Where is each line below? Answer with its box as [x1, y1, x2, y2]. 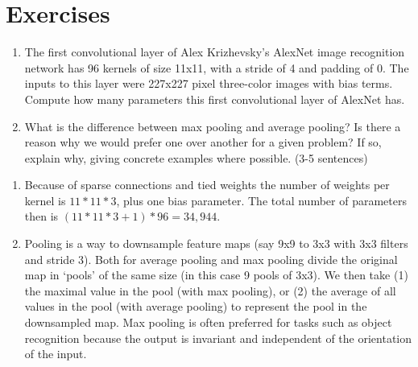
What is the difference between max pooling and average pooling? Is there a [24, 118, 401, 134]
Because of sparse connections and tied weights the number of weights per [24, 176, 390, 193]
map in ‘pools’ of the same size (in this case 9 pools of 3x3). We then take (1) [24, 266, 408, 283]
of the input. [24, 345, 87, 362]
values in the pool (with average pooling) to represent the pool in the [24, 298, 367, 315]
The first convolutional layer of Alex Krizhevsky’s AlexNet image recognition [24, 43, 405, 60]
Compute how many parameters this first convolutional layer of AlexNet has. [24, 90, 405, 107]
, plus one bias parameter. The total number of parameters [116, 192, 407, 208]
